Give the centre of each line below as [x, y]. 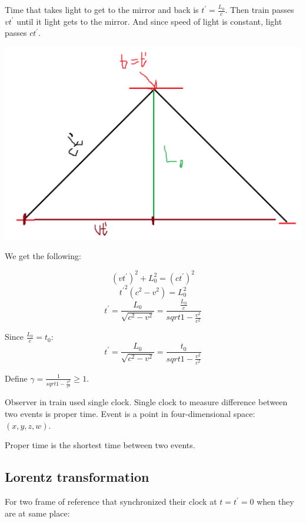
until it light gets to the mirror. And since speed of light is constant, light [149, 21]
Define [16, 378]
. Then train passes [260, 9]
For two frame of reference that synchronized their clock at [111, 502]
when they [275, 502]
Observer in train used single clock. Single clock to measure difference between [146, 402]
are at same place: [37, 513]
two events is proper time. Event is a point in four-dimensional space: [130, 414]
